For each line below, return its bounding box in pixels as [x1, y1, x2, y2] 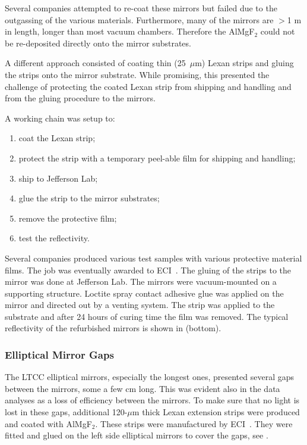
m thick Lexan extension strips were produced [132, 406, 300, 418]
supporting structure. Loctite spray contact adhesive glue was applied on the [5, 287, 284, 299]
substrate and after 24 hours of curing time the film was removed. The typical [5, 310, 289, 322]
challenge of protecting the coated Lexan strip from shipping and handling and [5, 80, 292, 92]
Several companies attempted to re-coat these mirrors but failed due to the [5, 2, 277, 14]
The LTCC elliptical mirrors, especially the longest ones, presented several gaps [5, 371, 294, 383]
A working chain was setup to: [5, 111, 115, 124]
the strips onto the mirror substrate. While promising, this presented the [5, 68, 270, 80]
